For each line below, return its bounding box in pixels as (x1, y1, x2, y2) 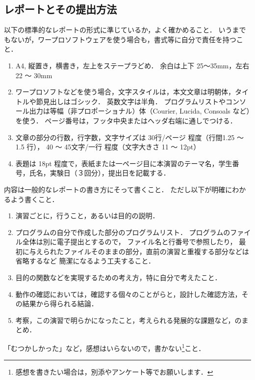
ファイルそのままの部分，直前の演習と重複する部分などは (63, 246, 249, 256)
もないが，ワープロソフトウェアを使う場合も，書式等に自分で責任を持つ (4, 34, 236, 44)
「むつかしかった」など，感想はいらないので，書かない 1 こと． (4, 342, 205, 353)
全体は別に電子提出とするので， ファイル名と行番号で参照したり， (22, 236, 237, 247)
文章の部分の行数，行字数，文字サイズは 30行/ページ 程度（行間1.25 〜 (15, 132, 244, 142)
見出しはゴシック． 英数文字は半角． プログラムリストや (43, 96, 226, 106)
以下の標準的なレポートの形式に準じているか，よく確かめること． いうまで (4, 25, 246, 35)
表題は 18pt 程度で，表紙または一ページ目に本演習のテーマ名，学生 (15, 158, 232, 168)
